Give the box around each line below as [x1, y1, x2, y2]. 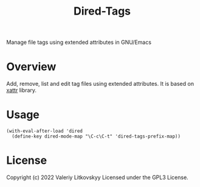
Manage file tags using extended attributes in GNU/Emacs [6, 38, 152, 46]
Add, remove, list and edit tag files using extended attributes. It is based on [6, 80, 195, 88]
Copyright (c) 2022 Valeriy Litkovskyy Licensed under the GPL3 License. [6, 174, 188, 181]
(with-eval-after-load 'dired [6, 128, 83, 135]
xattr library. [6, 86, 37, 94]
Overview [6, 60, 57, 74]
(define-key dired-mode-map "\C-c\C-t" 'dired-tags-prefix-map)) [12, 133, 181, 139]
